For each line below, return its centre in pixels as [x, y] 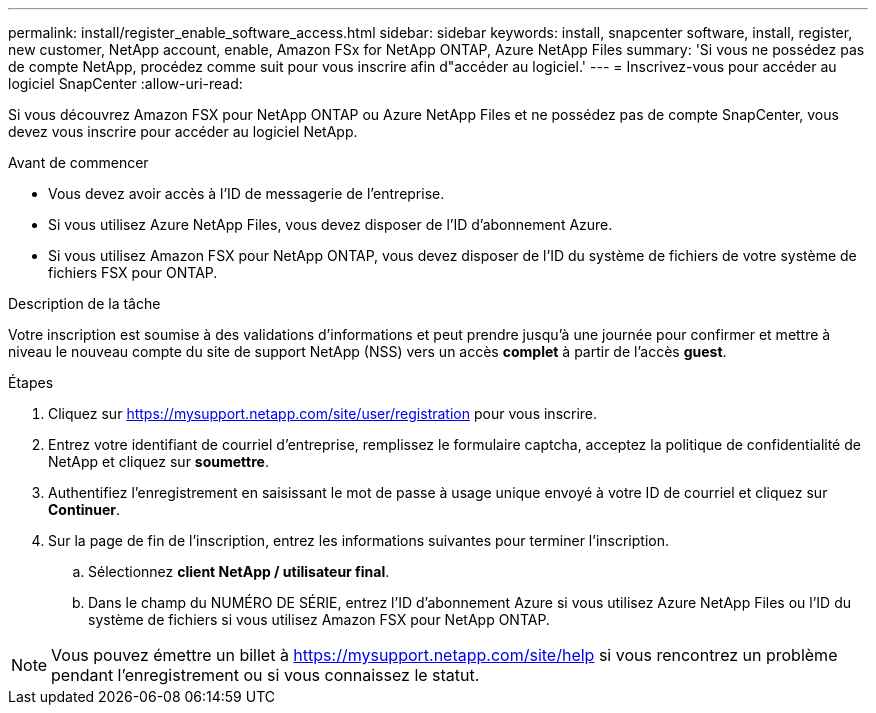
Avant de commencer [78, 162]
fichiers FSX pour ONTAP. [133, 272]
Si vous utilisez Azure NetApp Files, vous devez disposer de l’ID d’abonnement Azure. [330, 224]
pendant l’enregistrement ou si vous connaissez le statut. [265, 675]
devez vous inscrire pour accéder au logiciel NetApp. [183, 131]
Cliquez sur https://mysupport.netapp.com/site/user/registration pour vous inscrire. [323, 413]
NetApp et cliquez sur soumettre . [158, 461]
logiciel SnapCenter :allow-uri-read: [125, 83]
